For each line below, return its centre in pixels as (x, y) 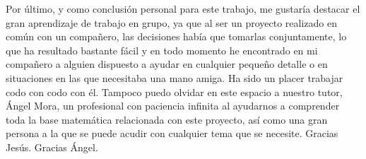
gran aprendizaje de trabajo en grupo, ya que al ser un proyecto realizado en (171, 22)
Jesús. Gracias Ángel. (52, 147)
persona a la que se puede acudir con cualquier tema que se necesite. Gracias (172, 133)
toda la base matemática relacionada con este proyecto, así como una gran (167, 119)
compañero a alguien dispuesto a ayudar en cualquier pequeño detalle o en (167, 64)
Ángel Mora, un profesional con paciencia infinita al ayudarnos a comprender (173, 106)
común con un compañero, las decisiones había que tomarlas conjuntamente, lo (176, 36)
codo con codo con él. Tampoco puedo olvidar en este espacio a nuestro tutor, (174, 92)
